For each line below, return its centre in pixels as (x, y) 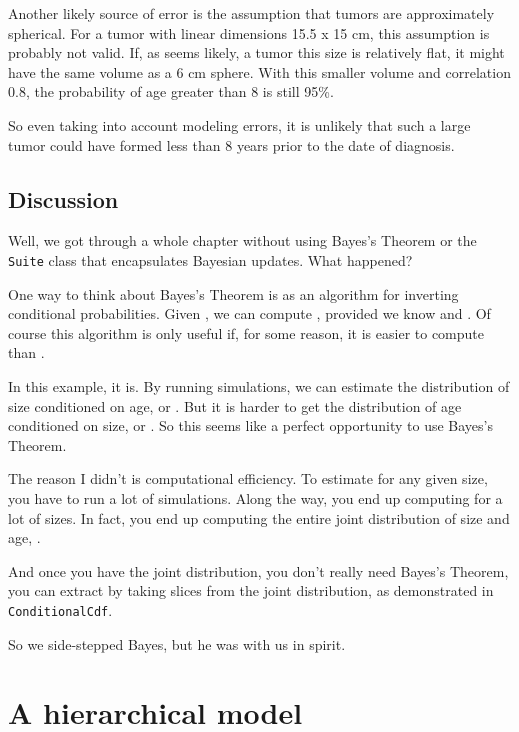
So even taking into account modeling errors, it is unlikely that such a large (239, 124)
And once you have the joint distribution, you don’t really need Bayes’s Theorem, (258, 570)
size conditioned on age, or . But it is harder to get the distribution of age (235, 405)
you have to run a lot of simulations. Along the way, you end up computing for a (255, 497)
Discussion (63, 198)
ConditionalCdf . (60, 609)
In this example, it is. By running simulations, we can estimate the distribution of (259, 385)
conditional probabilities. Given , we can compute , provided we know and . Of (249, 313)
